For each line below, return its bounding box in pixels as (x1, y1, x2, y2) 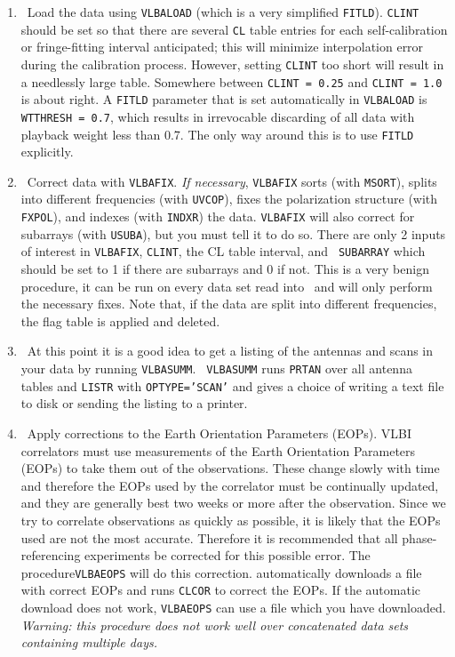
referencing (20, 546, 81, 565)
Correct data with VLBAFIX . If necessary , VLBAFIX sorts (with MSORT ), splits (27, 172, 437, 190)
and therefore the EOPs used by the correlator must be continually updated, (20, 476, 439, 494)
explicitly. (20, 142, 74, 161)
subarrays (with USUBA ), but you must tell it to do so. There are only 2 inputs (20, 224, 446, 243)
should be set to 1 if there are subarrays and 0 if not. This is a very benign (20, 260, 429, 278)
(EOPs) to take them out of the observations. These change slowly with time (20, 459, 440, 477)
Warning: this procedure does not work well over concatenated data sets (20, 615, 409, 634)
